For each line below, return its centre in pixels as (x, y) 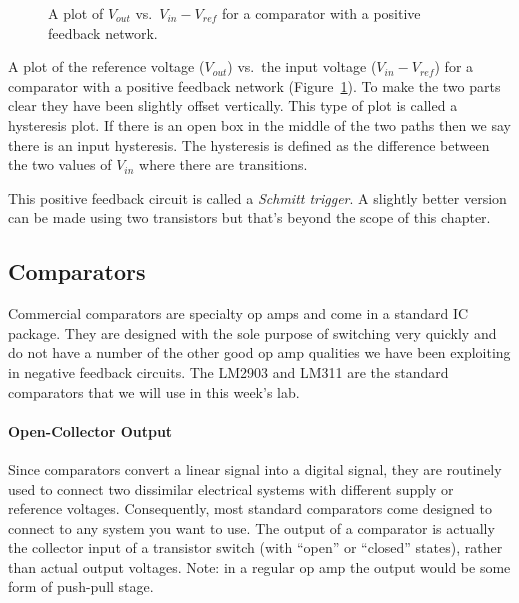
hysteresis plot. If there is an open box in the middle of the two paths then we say (259, 124)
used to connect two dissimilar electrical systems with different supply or (231, 488)
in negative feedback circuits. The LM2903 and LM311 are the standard (228, 371)
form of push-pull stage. (81, 586)
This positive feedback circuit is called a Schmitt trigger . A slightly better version (257, 197)
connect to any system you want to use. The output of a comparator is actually (251, 527)
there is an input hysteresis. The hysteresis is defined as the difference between (249, 144)
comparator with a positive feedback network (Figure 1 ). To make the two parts (254, 85)
